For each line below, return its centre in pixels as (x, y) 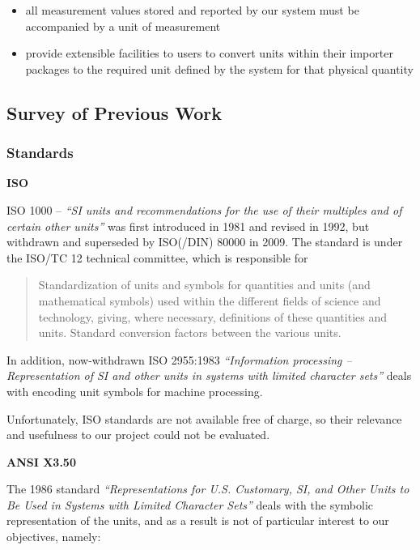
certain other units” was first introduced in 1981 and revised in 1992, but (188, 226)
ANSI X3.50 (41, 461)
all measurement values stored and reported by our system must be (192, 10)
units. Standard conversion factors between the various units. (190, 333)
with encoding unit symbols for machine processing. (135, 391)
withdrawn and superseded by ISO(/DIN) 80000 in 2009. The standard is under (205, 242)
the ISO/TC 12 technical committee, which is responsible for (157, 257)
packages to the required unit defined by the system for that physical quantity (219, 68)
